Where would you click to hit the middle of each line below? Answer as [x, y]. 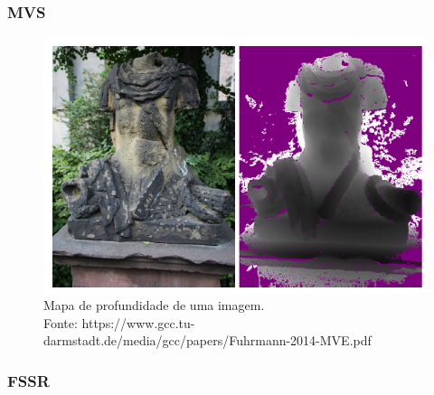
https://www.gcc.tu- [138, 322]
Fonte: [61, 322]
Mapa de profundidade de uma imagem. [154, 305]
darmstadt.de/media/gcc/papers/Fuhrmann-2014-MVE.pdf [208, 340]
